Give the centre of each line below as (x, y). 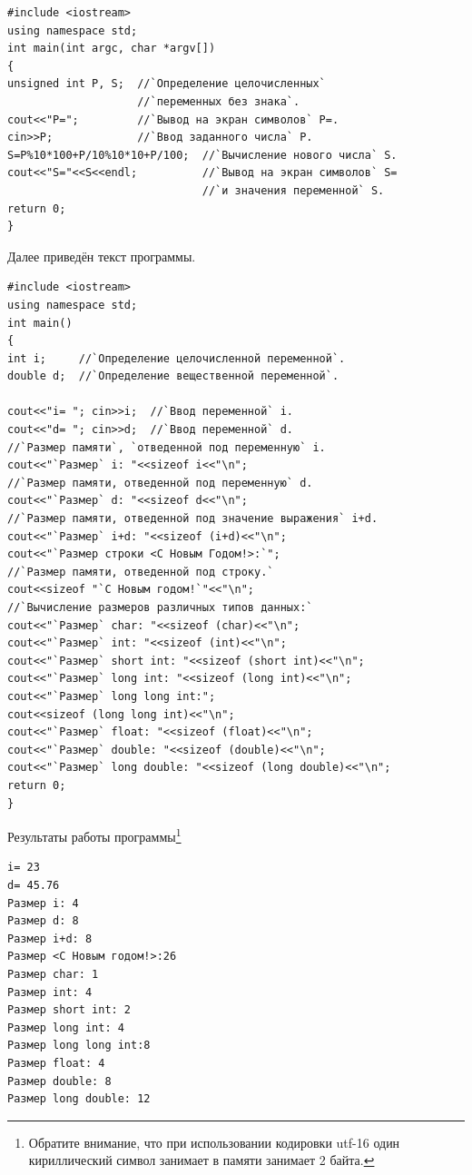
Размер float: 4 (56, 1063)
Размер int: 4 (50, 992)
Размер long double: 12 (79, 1099)
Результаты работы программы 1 (94, 835)
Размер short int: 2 (69, 1010)
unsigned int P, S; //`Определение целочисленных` (167, 84)
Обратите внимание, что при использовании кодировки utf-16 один (214, 1142)
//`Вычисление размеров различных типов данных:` (160, 607)
